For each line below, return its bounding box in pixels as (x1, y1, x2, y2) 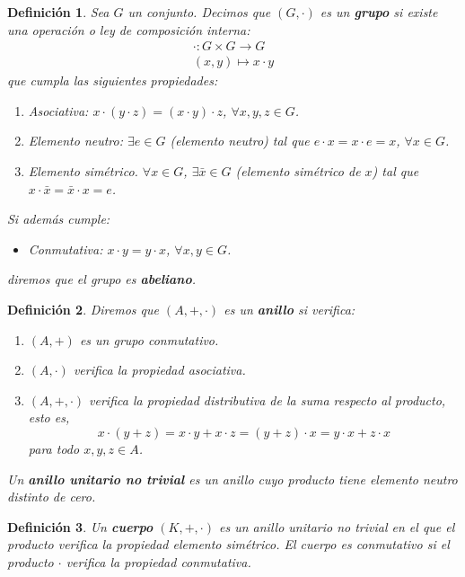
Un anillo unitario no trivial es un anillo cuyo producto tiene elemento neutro (7, 469, 458, 488)
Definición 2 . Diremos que (7, 300, 159, 318)
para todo (28, 439, 80, 457)
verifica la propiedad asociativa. (73, 360, 246, 379)
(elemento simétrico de (235, 162, 361, 181)
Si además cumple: (7, 209, 110, 228)
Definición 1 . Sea (7, 3, 110, 21)
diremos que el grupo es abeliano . (7, 270, 196, 288)
